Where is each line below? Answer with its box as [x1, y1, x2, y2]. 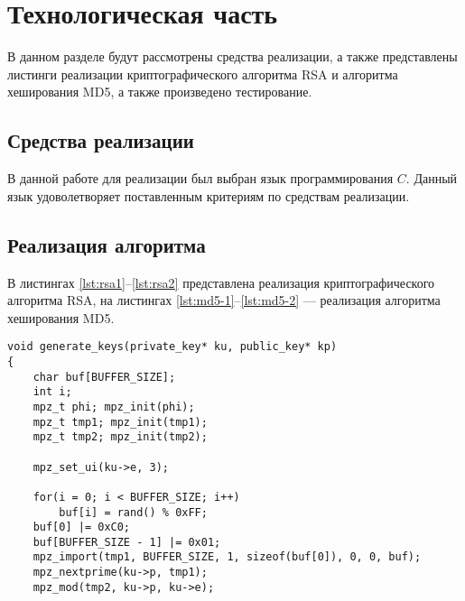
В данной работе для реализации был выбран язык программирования [7, 169, 394, 188]
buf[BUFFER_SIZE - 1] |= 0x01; [33, 535, 221, 549]
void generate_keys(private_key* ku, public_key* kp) [7, 340, 338, 354]
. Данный [405, 169, 458, 188]
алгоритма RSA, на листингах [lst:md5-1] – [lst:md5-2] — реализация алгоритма [7, 291, 441, 310]
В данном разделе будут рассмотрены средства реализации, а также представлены [7, 47, 458, 66]
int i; [33, 385, 72, 399]
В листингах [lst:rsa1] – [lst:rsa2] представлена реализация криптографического [7, 273, 435, 291]
